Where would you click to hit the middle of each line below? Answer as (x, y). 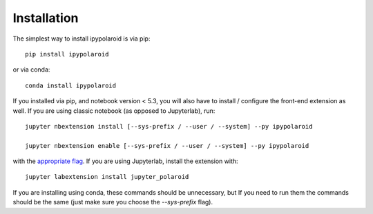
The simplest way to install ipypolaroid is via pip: (82, 39)
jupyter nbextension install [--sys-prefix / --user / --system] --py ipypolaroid (169, 126)
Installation (46, 18)
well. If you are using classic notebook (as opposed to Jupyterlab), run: (114, 111)
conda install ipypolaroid (71, 85)
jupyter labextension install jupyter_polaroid (107, 177)
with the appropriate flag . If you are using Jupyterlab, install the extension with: (125, 161)
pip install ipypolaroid (67, 54)
